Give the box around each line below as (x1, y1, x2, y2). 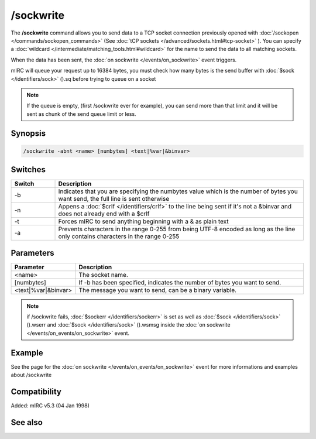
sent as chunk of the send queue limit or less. (26, 110, 137, 117)
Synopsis (11, 129, 46, 139)
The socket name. (78, 270, 129, 279)
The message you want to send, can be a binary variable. (78, 286, 237, 294)
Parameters (11, 248, 54, 258)
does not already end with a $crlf (58, 210, 150, 218)
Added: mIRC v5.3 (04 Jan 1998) (11, 402, 90, 409)
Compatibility (11, 386, 61, 396)
